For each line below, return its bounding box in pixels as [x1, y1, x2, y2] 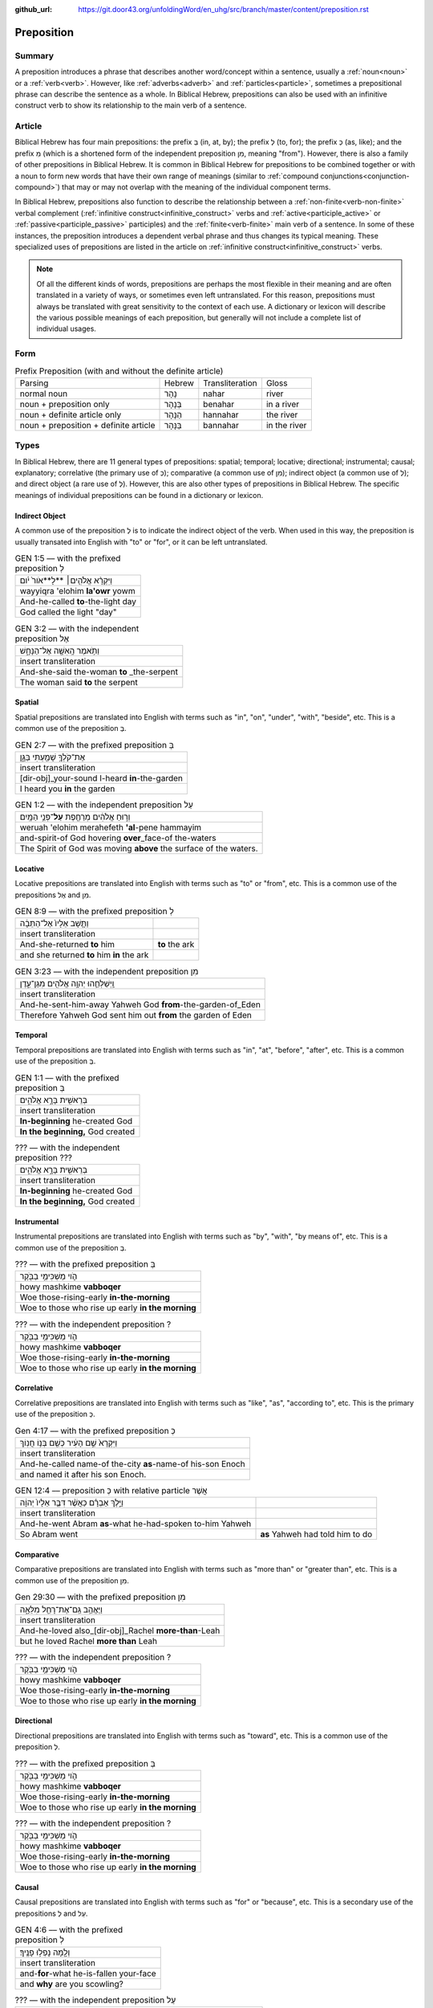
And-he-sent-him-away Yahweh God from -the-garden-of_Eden [19, 998, 261, 1010]
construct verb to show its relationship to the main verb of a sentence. [14, 100, 247, 110]
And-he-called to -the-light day [19, 596, 136, 607]
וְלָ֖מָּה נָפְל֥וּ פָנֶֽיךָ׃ [19, 1946, 71, 1957]
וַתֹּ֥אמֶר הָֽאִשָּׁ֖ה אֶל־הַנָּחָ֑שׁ [19, 645, 100, 656]
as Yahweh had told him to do [260, 1528, 373, 1540]
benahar [203, 398, 235, 410]
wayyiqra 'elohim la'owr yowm [19, 586, 136, 597]
